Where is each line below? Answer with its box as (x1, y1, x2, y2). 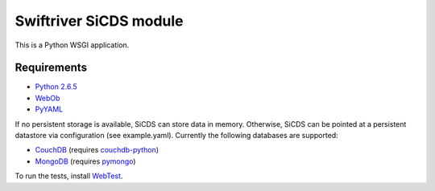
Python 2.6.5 (35, 82, 78, 91)
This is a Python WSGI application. (14, 40, 130, 50)
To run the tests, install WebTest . (14, 171, 123, 181)
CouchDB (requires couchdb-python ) (35, 145, 159, 155)
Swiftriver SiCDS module (14, 12, 184, 30)
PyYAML (35, 104, 64, 114)
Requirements (14, 61, 88, 75)
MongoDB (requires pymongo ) (35, 156, 136, 166)
